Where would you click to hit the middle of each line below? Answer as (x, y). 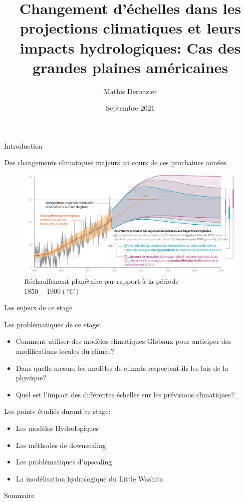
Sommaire (19, 495)
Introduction (23, 145)
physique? (31, 378)
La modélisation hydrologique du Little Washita (89, 478)
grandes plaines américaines (130, 67)
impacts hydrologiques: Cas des (130, 47)
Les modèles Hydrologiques (57, 428)
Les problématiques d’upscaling (64, 462)
